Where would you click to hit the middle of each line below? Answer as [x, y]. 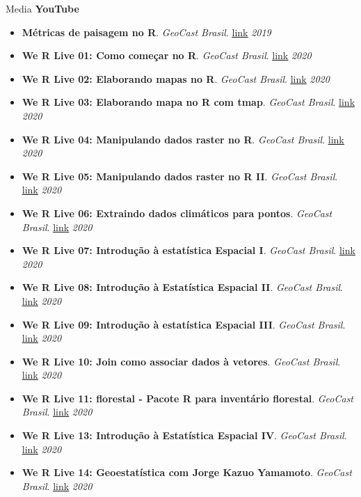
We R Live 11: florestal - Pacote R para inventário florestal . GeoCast [188, 398]
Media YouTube [42, 8]
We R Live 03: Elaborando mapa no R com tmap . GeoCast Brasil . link [188, 102]
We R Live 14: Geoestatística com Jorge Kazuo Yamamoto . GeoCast [187, 472]
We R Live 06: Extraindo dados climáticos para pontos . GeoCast [177, 213]
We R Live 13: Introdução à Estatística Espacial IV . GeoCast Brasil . [184, 435]
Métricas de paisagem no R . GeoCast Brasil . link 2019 [146, 32]
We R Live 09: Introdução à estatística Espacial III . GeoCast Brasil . [184, 324]
